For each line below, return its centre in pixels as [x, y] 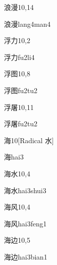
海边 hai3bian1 [26, 256]
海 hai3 [14, 157]
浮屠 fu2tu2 [21, 124]
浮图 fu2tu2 [21, 90]
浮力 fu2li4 [19, 57]
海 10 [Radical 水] [29, 140]
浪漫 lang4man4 [28, 24]
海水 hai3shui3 [25, 190]
